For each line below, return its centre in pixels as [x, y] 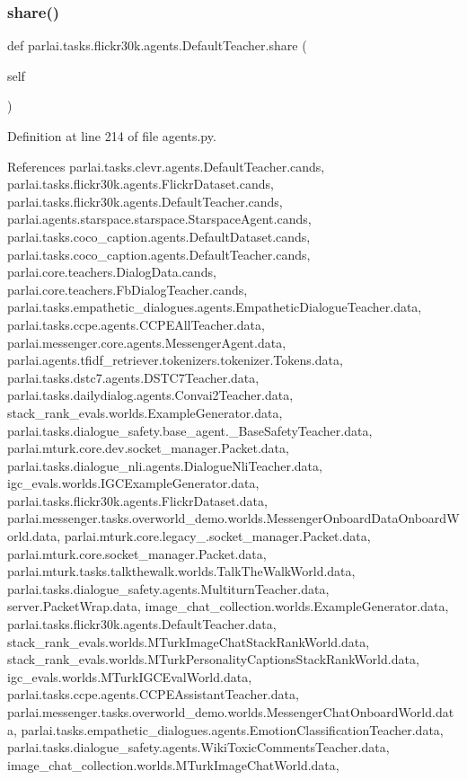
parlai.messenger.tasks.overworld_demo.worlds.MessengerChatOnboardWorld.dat [231, 712]
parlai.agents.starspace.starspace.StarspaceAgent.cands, [159, 219]
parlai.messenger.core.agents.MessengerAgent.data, [147, 342]
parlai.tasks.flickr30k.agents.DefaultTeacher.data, [142, 624]
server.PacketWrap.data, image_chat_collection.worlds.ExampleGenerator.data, [228, 606]
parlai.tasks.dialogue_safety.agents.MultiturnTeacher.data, [168, 588]
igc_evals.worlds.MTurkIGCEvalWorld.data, [130, 676]
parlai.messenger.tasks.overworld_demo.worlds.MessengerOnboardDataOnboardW [233, 518]
